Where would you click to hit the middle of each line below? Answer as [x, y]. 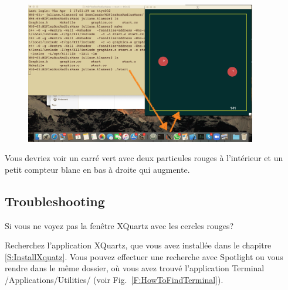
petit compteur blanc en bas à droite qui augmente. [97, 169]
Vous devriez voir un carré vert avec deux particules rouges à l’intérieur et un [144, 158]
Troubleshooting [55, 201]
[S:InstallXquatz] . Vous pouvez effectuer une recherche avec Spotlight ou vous [144, 256]
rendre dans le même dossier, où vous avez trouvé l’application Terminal [135, 268]
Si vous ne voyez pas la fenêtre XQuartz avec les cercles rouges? [119, 225]
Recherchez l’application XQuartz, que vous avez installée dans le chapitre [138, 245]
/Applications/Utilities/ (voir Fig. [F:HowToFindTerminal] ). [114, 279]
